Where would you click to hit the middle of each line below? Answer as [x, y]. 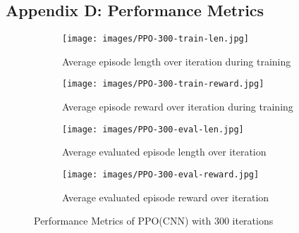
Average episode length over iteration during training [177, 61]
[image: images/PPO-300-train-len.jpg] [155, 39]
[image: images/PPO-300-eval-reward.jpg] [161, 174]
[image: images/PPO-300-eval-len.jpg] [153, 129]
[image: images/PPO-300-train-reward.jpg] [163, 84]
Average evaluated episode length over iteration [164, 152]
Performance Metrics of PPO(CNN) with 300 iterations [154, 221]
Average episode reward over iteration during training [178, 107]
